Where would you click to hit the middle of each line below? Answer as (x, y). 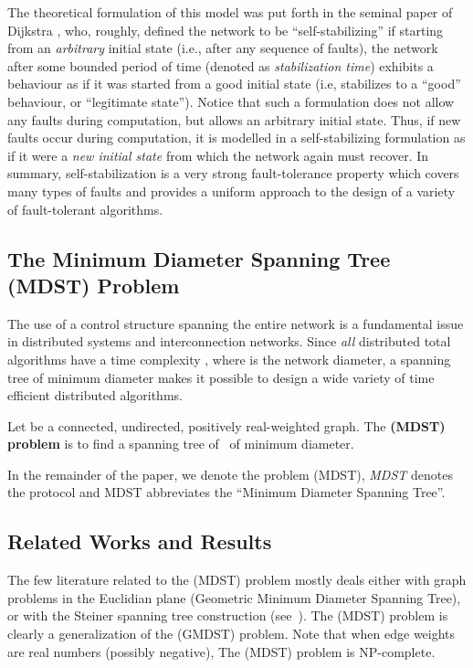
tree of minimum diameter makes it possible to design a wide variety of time (221, 377)
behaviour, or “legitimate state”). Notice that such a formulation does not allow (231, 101)
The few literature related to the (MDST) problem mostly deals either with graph (237, 580)
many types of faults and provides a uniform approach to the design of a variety (231, 191)
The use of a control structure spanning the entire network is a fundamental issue (236, 323)
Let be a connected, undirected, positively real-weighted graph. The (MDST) (226, 425)
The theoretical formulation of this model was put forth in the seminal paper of (230, 12)
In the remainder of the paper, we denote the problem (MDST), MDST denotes (230, 474)
